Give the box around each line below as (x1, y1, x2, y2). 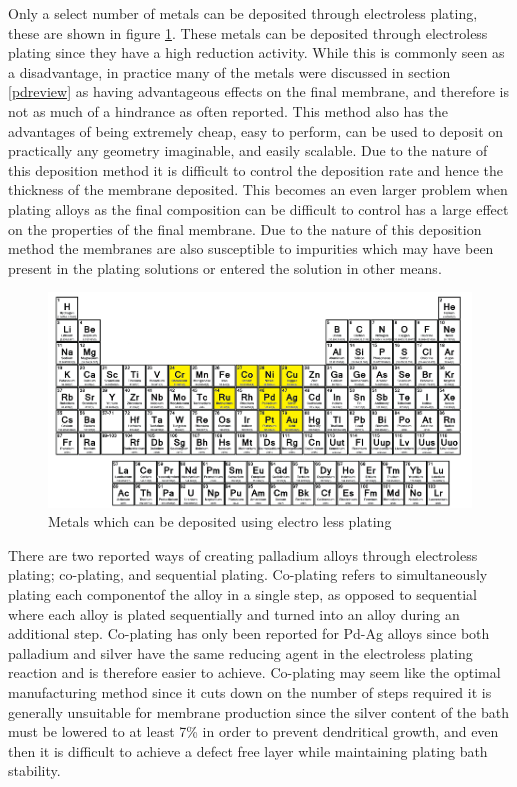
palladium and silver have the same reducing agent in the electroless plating (8, 642, 473, 663)
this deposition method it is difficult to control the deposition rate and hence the (8, 159, 504, 180)
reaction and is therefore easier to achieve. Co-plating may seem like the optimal (8, 662, 501, 683)
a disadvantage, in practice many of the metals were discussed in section (8, 61, 451, 82)
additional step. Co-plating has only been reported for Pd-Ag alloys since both (8, 623, 490, 644)
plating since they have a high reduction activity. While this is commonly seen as (8, 42, 505, 63)
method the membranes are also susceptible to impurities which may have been (8, 238, 494, 259)
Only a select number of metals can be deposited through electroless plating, (8, 3, 478, 23)
